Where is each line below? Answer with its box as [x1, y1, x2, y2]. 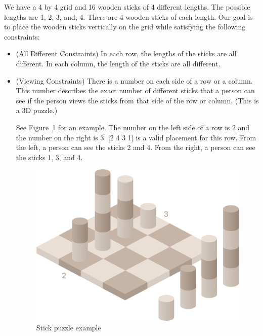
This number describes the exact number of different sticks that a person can [16, 85, 255, 96]
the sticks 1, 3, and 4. [16, 152, 83, 162]
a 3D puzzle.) [16, 105, 58, 116]
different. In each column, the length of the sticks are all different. [16, 58, 221, 68]
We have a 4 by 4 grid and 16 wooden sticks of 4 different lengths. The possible [4, 2, 250, 12]
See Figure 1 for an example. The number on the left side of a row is [16, 122, 230, 132]
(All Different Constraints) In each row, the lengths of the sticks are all [16, 48, 237, 59]
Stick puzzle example [36, 322, 101, 333]
